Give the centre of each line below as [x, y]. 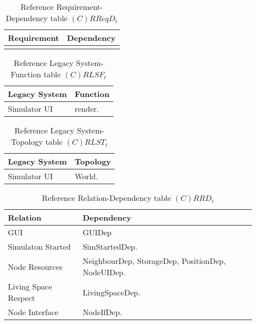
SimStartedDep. [110, 246]
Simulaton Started [39, 246]
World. [86, 176]
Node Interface [33, 312]
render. [87, 109]
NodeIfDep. [102, 312]
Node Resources [35, 266]
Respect [21, 298]
